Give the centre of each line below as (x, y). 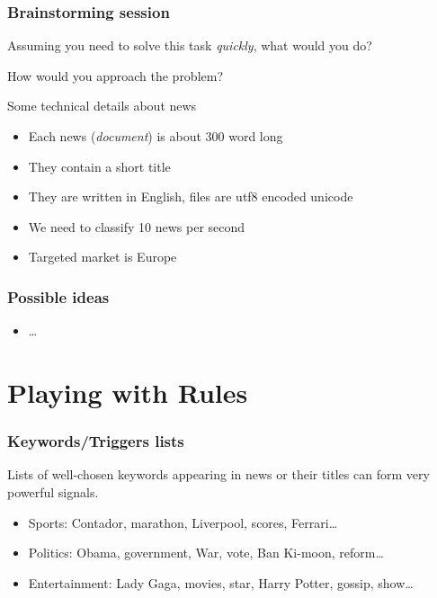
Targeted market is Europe (103, 257)
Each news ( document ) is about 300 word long (156, 136)
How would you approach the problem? (116, 75)
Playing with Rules (128, 392)
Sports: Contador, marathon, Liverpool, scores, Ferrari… (183, 522)
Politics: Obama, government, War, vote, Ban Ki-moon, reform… (206, 553)
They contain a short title (99, 166)
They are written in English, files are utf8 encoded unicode (191, 196)
